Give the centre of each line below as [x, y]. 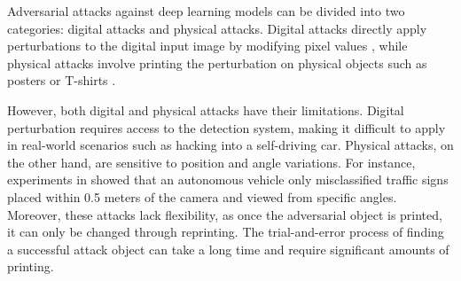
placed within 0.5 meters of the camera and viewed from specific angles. [202, 196]
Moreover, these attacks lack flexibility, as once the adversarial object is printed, [225, 214]
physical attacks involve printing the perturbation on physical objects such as [217, 62]
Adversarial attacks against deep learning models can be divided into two [206, 11]
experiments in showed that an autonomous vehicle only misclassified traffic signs [228, 180]
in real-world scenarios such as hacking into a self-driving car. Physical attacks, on [230, 145]
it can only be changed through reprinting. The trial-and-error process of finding [226, 232]
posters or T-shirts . [62, 80]
